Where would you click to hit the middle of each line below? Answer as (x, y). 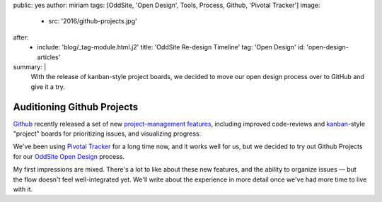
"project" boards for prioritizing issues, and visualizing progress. (107, 133)
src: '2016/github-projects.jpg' (93, 21)
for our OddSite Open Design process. (69, 156)
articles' (49, 57)
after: (21, 37)
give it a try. (48, 87)
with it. (23, 189)
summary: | (30, 66)
